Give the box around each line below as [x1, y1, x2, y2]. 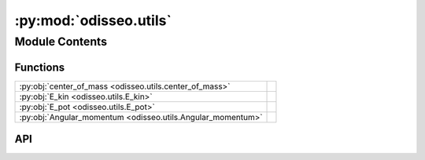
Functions [14, 60, 65, 74]
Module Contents [14, 35, 108, 49]
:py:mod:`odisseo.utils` [14, 12, 172, 29]
